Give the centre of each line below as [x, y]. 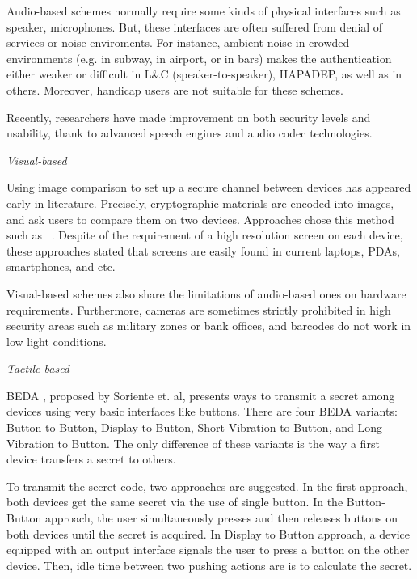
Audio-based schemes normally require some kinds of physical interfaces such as [204, 11]
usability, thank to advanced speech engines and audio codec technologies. [190, 133]
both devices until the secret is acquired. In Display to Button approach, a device [208, 533]
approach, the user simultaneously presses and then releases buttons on [222, 518]
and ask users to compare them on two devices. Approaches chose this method [200, 219]
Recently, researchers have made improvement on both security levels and [189, 117]
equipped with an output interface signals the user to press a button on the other [208, 549]
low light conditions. [57, 341]
